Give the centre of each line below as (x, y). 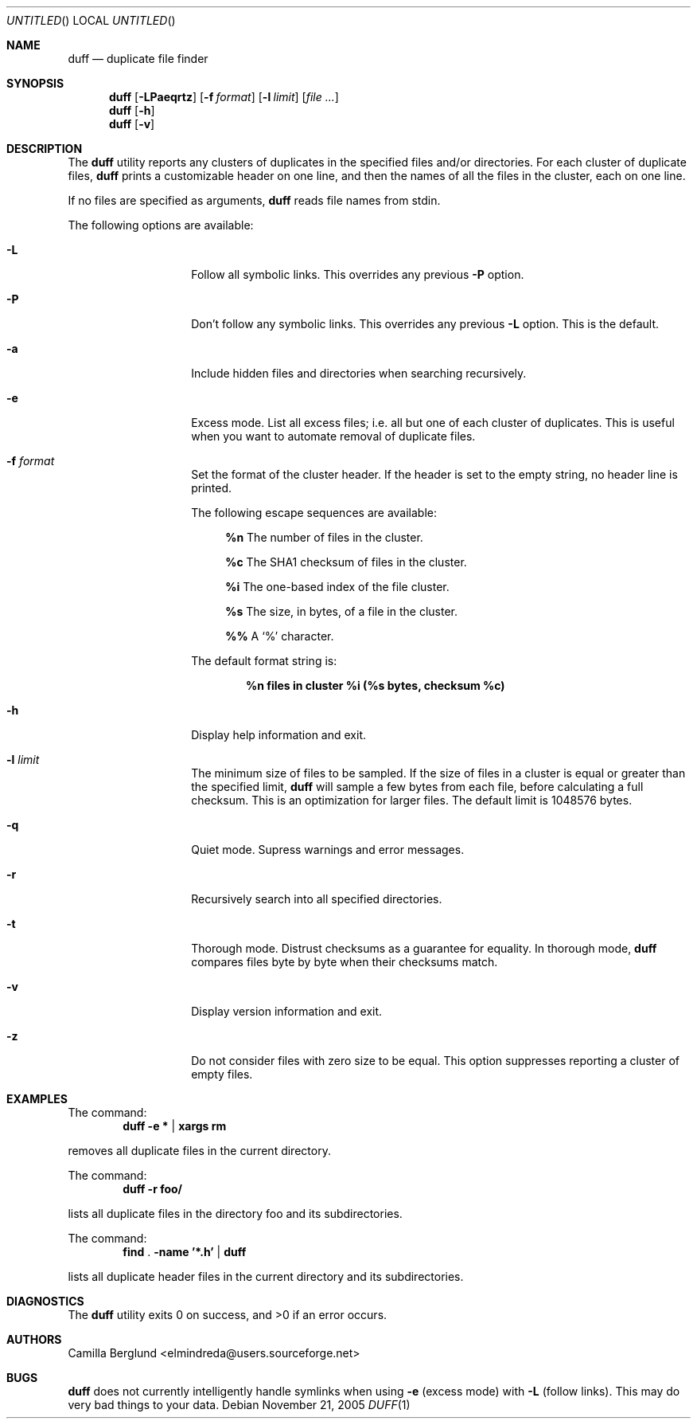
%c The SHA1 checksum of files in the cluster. (346, 562)
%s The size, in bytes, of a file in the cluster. (342, 611)
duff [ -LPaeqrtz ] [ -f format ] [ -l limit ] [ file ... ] (224, 97)
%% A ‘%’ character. (280, 636)
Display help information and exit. (278, 735)
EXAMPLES (37, 1099)
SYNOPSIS (35, 83)
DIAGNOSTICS (45, 1301)
